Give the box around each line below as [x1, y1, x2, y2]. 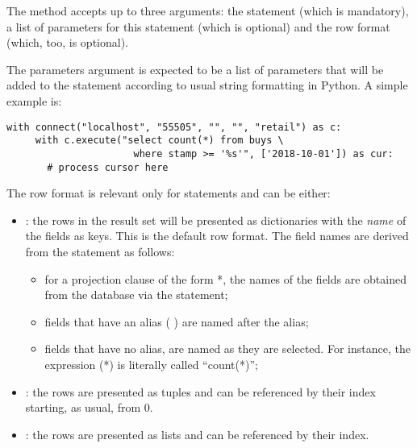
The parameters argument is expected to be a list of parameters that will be [6, 60, 384, 77]
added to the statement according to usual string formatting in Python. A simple [6, 77, 408, 93]
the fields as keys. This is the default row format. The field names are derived [25, 227, 409, 244]
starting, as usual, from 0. [25, 399, 153, 416]
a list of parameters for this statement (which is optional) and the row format [6, 18, 390, 35]
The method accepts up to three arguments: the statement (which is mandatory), [6, 2, 409, 19]
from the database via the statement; [44, 286, 228, 303]
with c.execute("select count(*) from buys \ [35, 135, 284, 147]
